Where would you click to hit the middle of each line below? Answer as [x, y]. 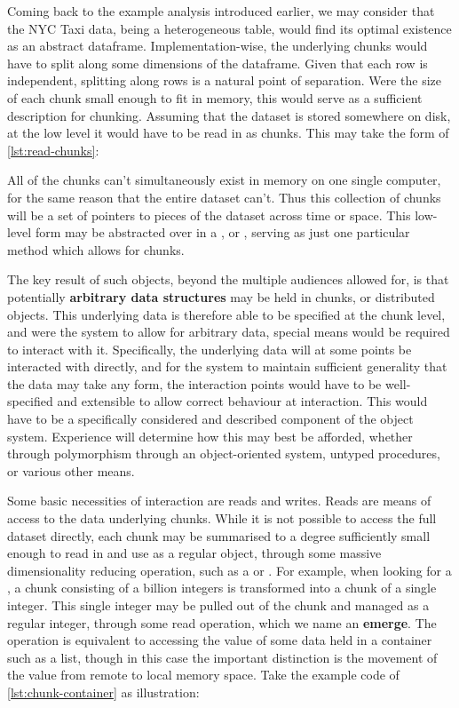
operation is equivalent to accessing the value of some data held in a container [220, 640]
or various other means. [71, 470]
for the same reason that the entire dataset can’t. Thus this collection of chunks [224, 197]
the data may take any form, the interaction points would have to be [194, 383]
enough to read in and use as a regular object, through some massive [194, 553]
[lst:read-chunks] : [53, 150]
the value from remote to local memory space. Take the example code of [203, 675]
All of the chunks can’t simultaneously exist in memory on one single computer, [224, 180]
